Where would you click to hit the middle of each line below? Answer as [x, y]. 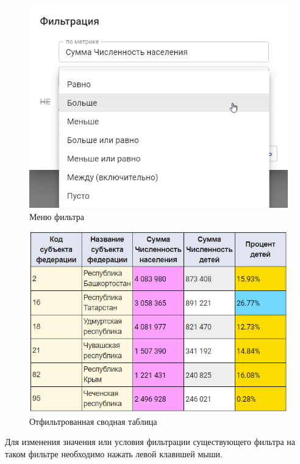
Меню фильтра [57, 216]
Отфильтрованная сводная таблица [93, 421]
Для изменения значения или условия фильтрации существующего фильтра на [150, 442]
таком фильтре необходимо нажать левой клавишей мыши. [114, 453]
